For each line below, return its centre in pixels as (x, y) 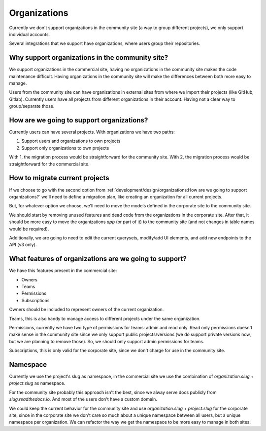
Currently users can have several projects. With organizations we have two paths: (92, 132)
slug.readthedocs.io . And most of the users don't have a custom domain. (83, 399)
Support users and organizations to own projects (71, 141)
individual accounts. (30, 34)
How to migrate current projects (59, 178)
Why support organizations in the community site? (89, 58)
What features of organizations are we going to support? (98, 259)
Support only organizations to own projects (65, 148)
